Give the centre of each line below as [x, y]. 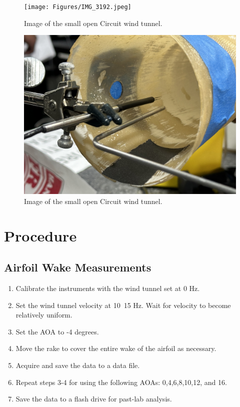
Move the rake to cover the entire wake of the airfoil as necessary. [116, 348]
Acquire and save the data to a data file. [78, 365]
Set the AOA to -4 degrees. [57, 331]
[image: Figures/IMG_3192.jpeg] [78, 7]
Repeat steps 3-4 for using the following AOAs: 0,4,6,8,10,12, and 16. [121, 382]
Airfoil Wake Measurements [78, 267]
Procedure [40, 235]
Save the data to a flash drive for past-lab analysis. [94, 399]
